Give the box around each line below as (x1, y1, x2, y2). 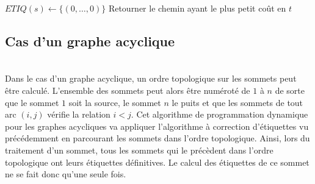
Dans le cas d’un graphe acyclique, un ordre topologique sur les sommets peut (5, 72, 297, 85)
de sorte (275, 83, 305, 96)
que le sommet (5, 96, 59, 108)
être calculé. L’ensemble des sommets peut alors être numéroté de (5, 83, 250, 96)
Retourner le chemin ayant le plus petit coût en (108, 2, 286, 14)
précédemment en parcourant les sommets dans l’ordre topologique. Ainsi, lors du (5, 132, 310, 144)
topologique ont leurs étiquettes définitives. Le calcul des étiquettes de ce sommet (5, 155, 310, 168)
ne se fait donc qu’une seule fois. (5, 168, 126, 180)
